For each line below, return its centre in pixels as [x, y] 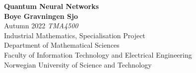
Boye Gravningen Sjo [41, 16]
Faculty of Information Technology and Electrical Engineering [98, 54]
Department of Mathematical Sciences [62, 45]
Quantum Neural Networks [52, 6]
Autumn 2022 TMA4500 [41, 26]
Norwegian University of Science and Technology [78, 64]
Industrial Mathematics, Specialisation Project [75, 35]
